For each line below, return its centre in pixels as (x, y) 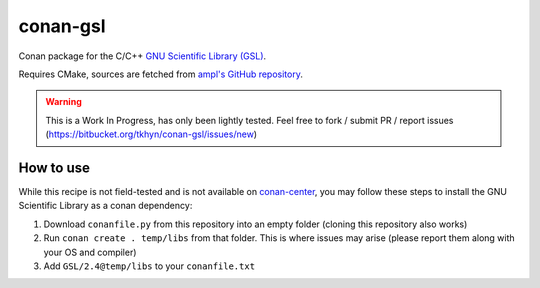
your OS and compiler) (90, 252)
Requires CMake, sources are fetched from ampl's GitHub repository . (161, 74)
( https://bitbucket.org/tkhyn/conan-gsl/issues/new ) (151, 134)
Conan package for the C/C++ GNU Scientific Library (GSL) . (142, 56)
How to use (54, 167)
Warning (63, 102)
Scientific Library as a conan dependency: (105, 206)
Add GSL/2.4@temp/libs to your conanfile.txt (149, 266)
